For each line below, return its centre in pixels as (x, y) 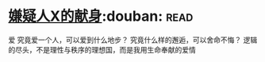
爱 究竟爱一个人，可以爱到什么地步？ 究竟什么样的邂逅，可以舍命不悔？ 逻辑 (133, 40)
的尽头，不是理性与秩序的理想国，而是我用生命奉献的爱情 (102, 49)
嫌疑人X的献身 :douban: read (101, 16)
